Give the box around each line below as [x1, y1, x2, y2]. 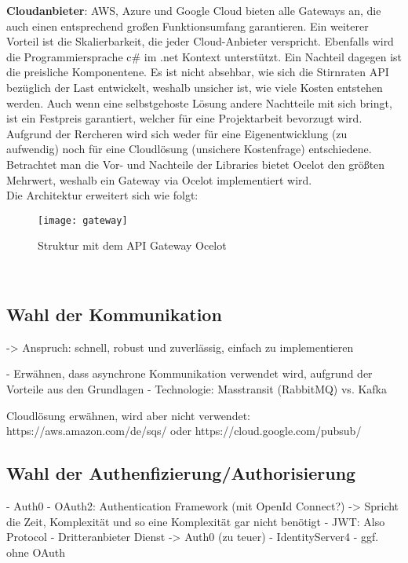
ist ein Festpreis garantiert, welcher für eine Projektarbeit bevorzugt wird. [6, 110, 362, 126]
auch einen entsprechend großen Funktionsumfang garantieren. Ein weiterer [6, 17, 369, 34]
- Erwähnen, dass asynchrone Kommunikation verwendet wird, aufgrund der [6, 365, 373, 382]
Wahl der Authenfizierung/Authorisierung [6, 461, 356, 485]
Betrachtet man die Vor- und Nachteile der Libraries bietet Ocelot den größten [6, 155, 385, 172]
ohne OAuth [6, 543, 66, 560]
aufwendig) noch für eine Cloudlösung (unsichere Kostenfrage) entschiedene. [6, 141, 372, 157]
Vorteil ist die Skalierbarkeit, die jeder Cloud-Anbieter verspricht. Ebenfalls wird [6, 33, 394, 49]
